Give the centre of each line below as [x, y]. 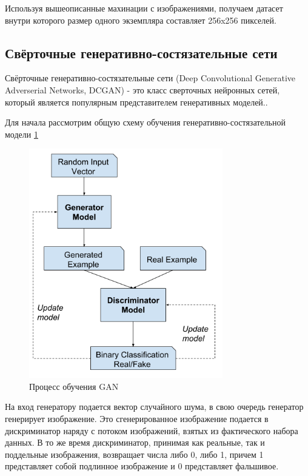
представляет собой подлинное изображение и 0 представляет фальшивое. [142, 466]
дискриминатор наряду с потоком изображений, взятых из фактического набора [152, 430]
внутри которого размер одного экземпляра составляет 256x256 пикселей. [141, 20]
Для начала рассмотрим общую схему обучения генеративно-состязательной [145, 122]
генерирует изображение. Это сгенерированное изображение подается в [137, 419]
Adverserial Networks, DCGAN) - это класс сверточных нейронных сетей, [142, 89]
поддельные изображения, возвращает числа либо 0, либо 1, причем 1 [134, 454]
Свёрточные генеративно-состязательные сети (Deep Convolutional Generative [150, 78]
